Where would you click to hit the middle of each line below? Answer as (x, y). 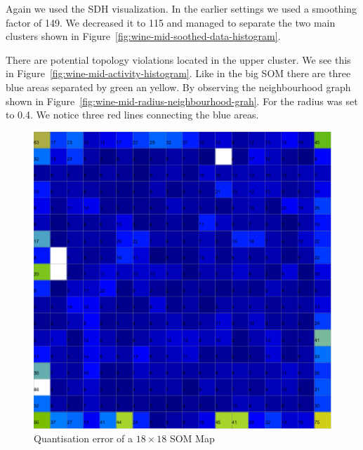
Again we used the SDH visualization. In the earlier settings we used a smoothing (181, 8)
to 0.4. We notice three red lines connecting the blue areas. (132, 115)
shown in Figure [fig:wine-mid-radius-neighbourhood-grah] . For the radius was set (182, 101)
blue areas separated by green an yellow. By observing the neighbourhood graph (178, 87)
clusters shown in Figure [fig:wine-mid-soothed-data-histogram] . (143, 36)
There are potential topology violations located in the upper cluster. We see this (178, 59)
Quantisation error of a (83, 438)
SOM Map (192, 438)
